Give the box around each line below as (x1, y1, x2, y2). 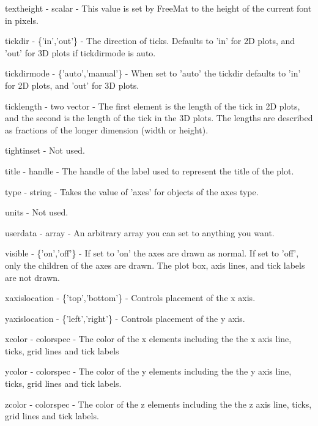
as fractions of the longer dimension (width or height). (5, 123, 209, 136)
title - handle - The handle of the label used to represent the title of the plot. (5, 164, 294, 177)
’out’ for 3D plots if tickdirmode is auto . (5, 46, 156, 59)
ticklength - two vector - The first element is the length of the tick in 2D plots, (5, 99, 300, 112)
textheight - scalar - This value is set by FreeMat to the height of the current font (5, 2, 312, 14)
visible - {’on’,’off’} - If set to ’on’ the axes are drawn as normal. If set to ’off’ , (5, 247, 299, 260)
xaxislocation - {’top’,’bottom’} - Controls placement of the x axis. (5, 291, 256, 304)
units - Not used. (5, 206, 68, 219)
